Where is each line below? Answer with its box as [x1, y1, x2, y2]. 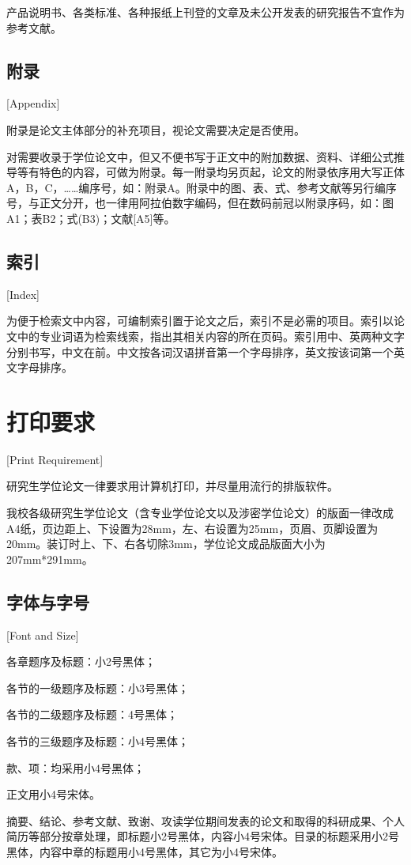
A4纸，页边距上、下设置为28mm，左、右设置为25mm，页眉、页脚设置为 [6, 519, 379, 536]
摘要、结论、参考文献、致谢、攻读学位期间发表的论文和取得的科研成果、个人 [6, 812, 405, 829]
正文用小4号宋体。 [6, 786, 100, 803]
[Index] [6, 285, 40, 302]
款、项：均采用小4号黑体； [6, 759, 145, 776]
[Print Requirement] [6, 451, 104, 467]
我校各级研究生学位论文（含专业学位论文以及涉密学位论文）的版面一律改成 [6, 504, 394, 521]
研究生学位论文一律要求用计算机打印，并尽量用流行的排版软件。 [6, 478, 338, 494]
